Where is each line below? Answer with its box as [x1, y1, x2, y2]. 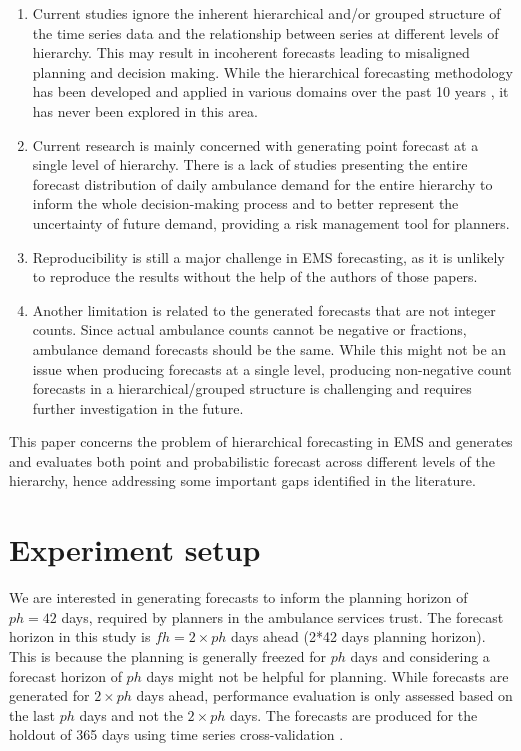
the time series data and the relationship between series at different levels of [32, 22, 499, 43]
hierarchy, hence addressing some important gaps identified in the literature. [9, 470, 476, 491]
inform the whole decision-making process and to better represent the [32, 193, 459, 214]
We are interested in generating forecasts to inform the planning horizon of [9, 587, 468, 608]
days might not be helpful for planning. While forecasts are [146, 665, 509, 686]
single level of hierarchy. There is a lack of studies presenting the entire [32, 154, 468, 175]
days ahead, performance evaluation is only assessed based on [136, 685, 513, 706]
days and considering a [350, 645, 490, 666]
